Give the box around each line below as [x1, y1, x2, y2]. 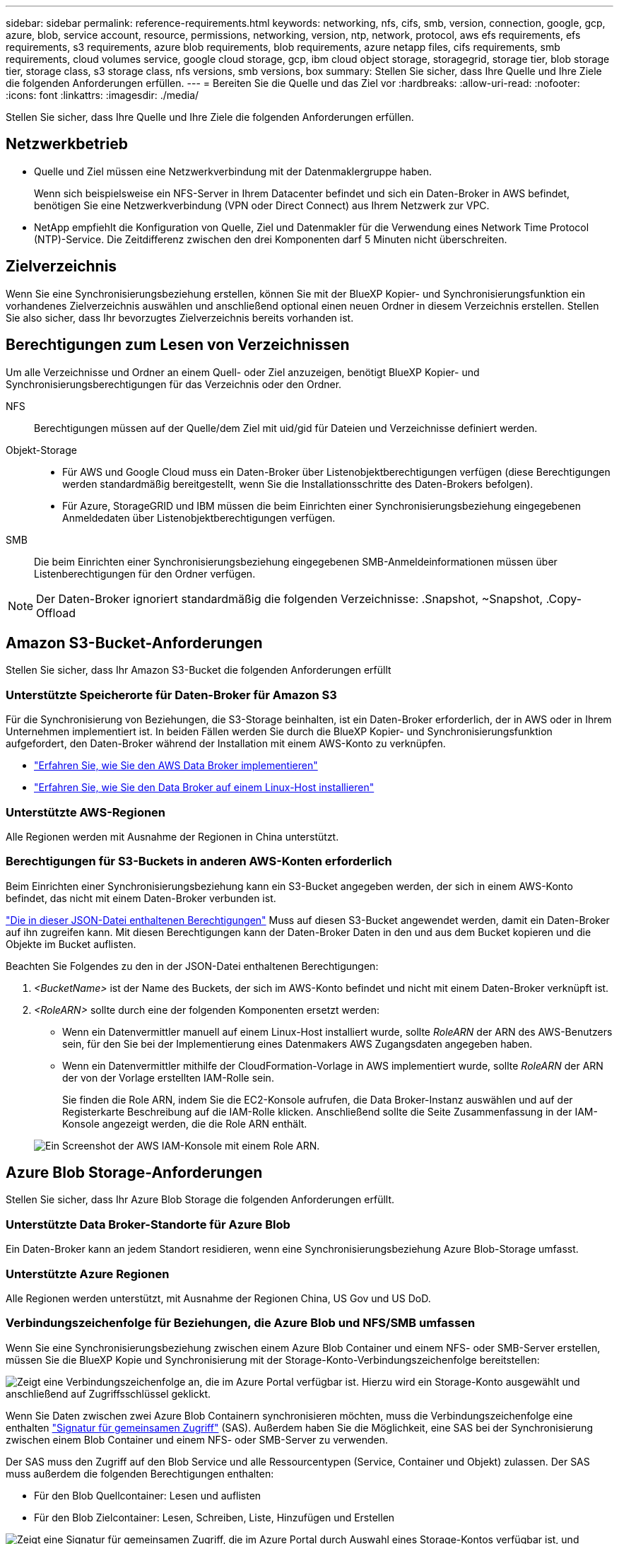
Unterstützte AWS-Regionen [6, 805, 166, 819]
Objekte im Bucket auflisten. [6, 937, 136, 950]
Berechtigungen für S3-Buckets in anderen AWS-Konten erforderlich [6, 854, 392, 869]
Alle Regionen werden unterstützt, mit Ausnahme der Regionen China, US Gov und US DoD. [6, 1292, 431, 1304]
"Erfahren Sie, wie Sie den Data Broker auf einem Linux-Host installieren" [34, 781, 375, 794]
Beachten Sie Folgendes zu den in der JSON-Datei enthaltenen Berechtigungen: [6, 959, 379, 972]
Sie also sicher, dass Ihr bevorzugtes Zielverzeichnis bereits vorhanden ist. [6, 311, 354, 324]
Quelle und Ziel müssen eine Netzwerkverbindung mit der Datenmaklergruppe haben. [34, 165, 432, 177]
